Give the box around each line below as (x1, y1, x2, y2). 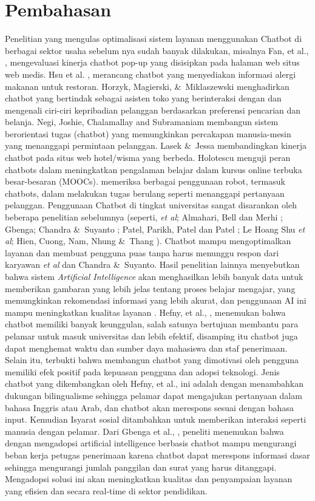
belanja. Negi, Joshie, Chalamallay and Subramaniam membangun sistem (5, 115, 279, 128)
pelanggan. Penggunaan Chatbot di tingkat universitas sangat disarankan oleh (5, 199, 297, 211)
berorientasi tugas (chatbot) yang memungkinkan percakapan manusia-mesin (5, 127, 291, 140)
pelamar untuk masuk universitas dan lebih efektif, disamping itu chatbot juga (5, 329, 298, 342)
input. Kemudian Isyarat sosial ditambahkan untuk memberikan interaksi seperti (5, 413, 307, 426)
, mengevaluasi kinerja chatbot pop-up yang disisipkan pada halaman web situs (5, 56, 300, 69)
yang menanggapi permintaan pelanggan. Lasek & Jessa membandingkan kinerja (5, 139, 307, 152)
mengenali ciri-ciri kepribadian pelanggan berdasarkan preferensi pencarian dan (5, 103, 301, 116)
